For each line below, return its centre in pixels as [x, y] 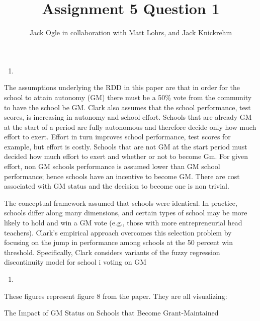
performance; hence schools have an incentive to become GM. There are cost [122, 176]
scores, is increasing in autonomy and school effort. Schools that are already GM [128, 117]
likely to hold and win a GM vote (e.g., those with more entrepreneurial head [123, 223]
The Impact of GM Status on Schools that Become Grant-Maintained [111, 313]
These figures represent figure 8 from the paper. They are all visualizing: [116, 296]
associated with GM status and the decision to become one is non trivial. [117, 186]
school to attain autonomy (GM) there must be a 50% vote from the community [128, 97]
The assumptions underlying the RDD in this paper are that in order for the [122, 87]
